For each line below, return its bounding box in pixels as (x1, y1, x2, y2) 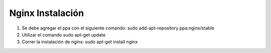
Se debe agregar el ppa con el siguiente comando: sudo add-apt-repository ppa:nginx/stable (22, 25, 214, 31)
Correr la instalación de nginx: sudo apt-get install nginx (22, 39, 138, 45)
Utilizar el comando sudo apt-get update (22, 31, 106, 37)
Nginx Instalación (9, 7, 84, 18)
